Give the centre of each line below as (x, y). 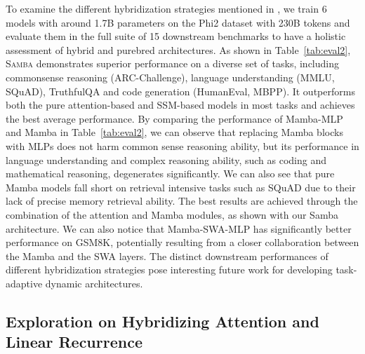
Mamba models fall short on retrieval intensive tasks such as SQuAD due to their (181, 187)
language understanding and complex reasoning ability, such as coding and (166, 159)
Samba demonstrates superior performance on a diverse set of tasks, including (172, 63)
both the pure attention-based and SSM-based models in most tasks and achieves (180, 105)
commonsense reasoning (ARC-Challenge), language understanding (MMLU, (170, 77)
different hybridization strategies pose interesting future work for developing (169, 270)
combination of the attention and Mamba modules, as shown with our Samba (172, 214)
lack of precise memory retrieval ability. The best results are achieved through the (182, 201)
